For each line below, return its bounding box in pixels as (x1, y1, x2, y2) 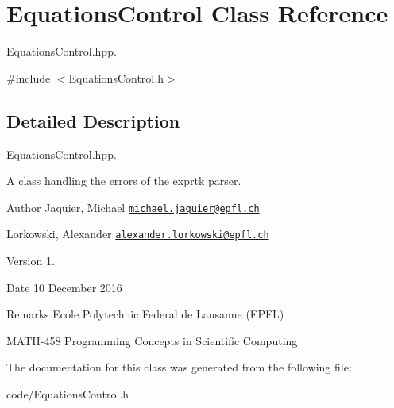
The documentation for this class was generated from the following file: (6, 359, 352, 375)
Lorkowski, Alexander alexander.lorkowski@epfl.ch (6, 225, 269, 242)
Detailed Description (6, 108, 180, 133)
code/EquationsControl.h (6, 385, 129, 402)
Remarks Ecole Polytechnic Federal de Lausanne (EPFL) (6, 306, 284, 322)
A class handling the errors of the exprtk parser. (6, 172, 241, 189)
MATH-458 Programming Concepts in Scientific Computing (6, 332, 298, 348)
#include (6, 69, 51, 86)
